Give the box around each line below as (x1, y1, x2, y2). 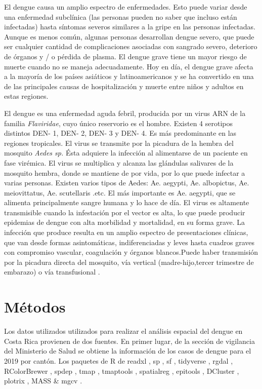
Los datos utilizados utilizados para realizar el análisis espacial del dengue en (4, 326, 243, 336)
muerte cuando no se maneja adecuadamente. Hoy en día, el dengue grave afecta (4, 61, 253, 71)
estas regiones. (4, 91, 49, 101)
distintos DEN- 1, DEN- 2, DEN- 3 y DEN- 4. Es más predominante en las (4, 128, 237, 138)
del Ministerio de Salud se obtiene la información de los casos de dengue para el (4, 345, 251, 356)
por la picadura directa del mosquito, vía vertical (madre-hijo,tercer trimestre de (4, 256, 254, 267)
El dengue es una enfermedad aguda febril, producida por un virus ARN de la (4, 107, 246, 118)
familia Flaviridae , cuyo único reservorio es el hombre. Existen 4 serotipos (4, 118, 233, 128)
